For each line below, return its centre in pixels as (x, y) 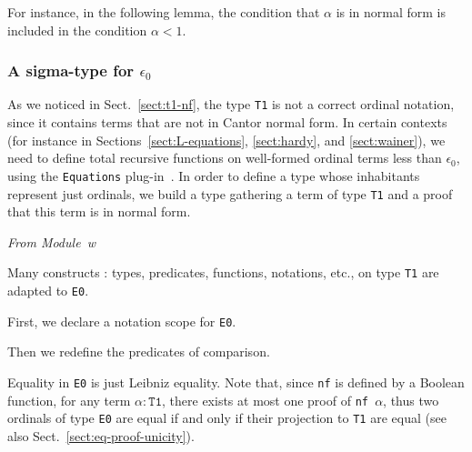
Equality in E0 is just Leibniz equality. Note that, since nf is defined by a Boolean (236, 382)
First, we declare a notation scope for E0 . (122, 321)
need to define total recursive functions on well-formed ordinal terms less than (225, 158)
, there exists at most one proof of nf (265, 400)
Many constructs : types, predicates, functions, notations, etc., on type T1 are (223, 272)
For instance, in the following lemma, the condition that (164, 12)
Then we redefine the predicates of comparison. (139, 352)
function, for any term (69, 400)
